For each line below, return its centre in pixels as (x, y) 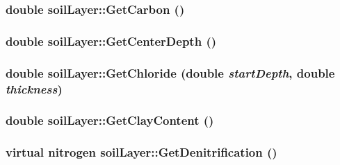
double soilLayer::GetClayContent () (110, 120)
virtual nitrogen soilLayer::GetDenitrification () (141, 152)
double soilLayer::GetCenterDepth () (111, 41)
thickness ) (34, 88)
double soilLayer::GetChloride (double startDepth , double (170, 72)
